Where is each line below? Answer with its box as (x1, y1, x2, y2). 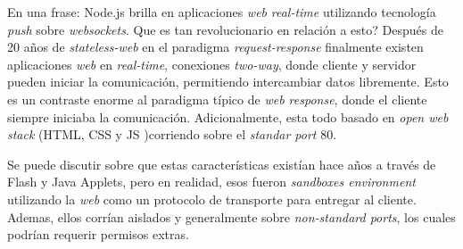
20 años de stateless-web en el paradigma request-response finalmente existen (7, 37, 424, 56)
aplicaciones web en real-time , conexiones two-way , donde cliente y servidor (7, 54, 417, 73)
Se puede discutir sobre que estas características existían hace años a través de (7, 154, 436, 173)
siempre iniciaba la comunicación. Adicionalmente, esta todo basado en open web (7, 107, 449, 126)
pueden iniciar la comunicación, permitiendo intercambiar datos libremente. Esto (7, 72, 449, 91)
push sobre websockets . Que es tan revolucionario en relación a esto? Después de (7, 20, 443, 38)
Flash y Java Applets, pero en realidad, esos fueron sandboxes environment (7, 172, 416, 191)
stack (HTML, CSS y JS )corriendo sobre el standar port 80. (7, 125, 337, 144)
